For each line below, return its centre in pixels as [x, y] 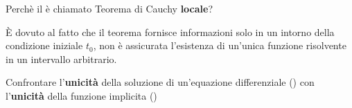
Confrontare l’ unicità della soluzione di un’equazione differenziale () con [160, 82]
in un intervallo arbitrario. [61, 58]
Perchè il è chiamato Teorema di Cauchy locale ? [109, 8]
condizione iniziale [44, 45]
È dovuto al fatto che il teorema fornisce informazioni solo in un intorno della [170, 31]
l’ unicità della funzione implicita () [81, 95]
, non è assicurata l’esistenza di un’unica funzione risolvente [220, 45]
